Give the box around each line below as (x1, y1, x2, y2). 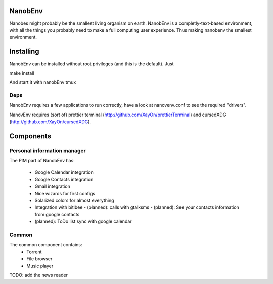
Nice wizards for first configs (34, 190, 96, 196)
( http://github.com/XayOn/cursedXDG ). (9, 119, 91, 125)
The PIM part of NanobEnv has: (9, 158, 75, 164)
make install (9, 70, 34, 76)
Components (9, 132, 52, 140)
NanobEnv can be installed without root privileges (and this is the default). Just (9, 61, 174, 67)
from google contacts (34, 211, 80, 217)
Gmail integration (34, 183, 70, 189)
